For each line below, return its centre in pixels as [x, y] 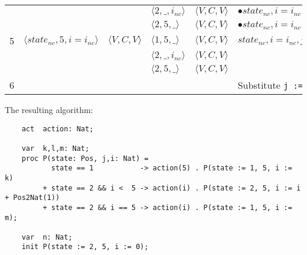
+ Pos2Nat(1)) [32, 198]
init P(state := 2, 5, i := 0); [85, 247]
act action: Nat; [58, 129]
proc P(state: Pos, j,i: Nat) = [85, 158]
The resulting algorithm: [49, 109]
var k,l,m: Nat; [55, 148]
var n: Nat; [47, 237]
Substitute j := [270, 85]
